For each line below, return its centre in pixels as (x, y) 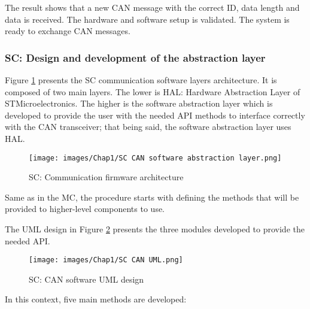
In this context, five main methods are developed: (96, 299)
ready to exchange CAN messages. (68, 31)
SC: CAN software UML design (86, 279)
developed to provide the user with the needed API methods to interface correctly (155, 115)
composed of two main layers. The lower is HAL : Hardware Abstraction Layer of (153, 91)
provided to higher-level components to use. (85, 209)
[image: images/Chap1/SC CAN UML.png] (106, 260)
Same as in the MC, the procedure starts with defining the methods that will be (152, 197)
